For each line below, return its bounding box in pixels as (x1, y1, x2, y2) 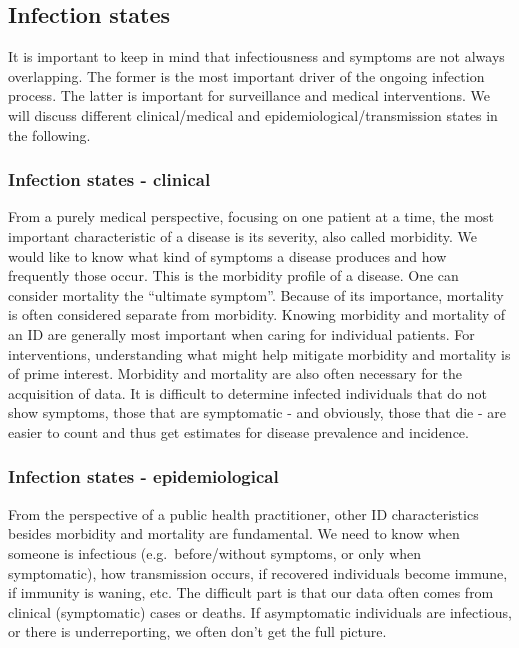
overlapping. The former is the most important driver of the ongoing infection (8, 65, 485, 86)
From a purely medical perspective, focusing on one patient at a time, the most (8, 206, 494, 227)
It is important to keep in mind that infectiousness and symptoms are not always (8, 46, 505, 67)
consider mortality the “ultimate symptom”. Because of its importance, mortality (8, 284, 504, 305)
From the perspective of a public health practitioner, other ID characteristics (8, 503, 479, 524)
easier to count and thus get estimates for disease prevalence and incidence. (8, 421, 469, 442)
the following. (8, 124, 91, 145)
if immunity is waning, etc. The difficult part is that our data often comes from (8, 582, 494, 603)
